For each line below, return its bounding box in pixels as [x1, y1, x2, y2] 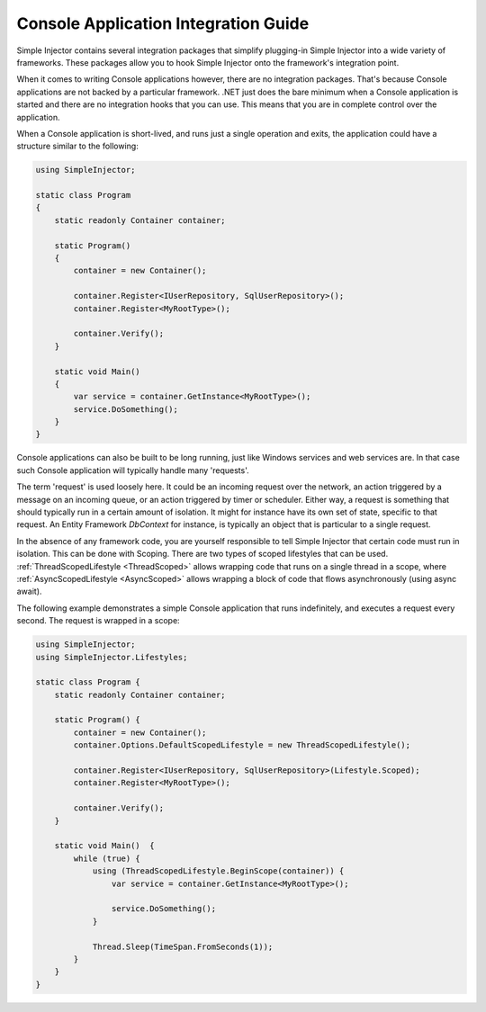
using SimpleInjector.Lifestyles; [35, 652, 188, 662]
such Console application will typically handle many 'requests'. [16, 464, 249, 476]
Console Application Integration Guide [16, 13, 310, 33]
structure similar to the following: [16, 140, 139, 152]
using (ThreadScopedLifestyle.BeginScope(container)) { [92, 866, 345, 876]
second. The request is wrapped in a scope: [16, 615, 180, 626]
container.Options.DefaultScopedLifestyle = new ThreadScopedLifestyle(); [73, 740, 411, 750]
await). [16, 586, 42, 597]
